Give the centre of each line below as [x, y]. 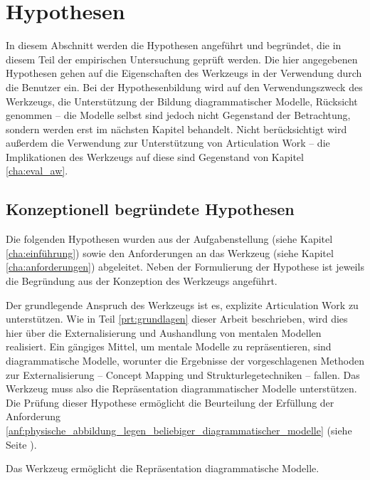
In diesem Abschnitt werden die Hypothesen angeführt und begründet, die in [174, 45]
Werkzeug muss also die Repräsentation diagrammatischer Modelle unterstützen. [181, 388]
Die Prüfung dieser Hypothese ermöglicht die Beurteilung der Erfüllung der [170, 402]
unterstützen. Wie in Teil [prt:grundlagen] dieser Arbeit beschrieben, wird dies [177, 319]
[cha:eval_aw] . [37, 171]
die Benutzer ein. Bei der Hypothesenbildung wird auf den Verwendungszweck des [184, 87]
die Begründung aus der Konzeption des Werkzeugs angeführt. [142, 281]
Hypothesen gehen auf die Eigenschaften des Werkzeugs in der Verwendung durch [184, 73]
